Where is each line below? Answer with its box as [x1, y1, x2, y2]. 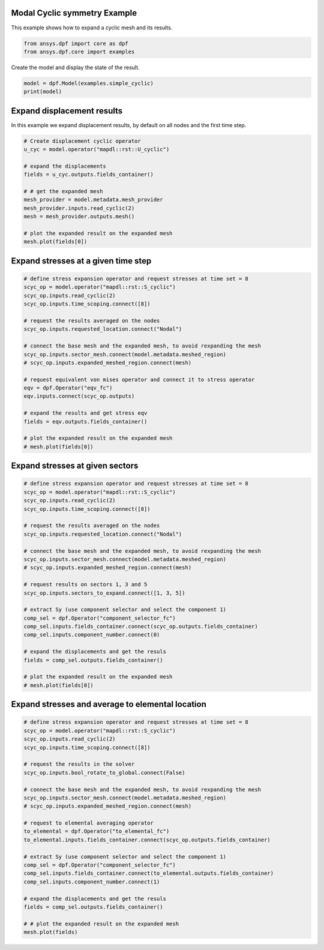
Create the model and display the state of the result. [11, 64, 140, 71]
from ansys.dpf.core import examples [23, 48, 135, 55]
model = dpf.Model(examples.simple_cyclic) [23, 80, 154, 86]
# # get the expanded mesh [23, 188, 103, 195]
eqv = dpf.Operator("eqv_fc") [23, 385, 113, 391]
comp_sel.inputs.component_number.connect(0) [23, 631, 160, 639]
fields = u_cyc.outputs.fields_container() [23, 171, 154, 178]
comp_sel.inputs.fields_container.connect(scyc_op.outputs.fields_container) [23, 623, 258, 630]
